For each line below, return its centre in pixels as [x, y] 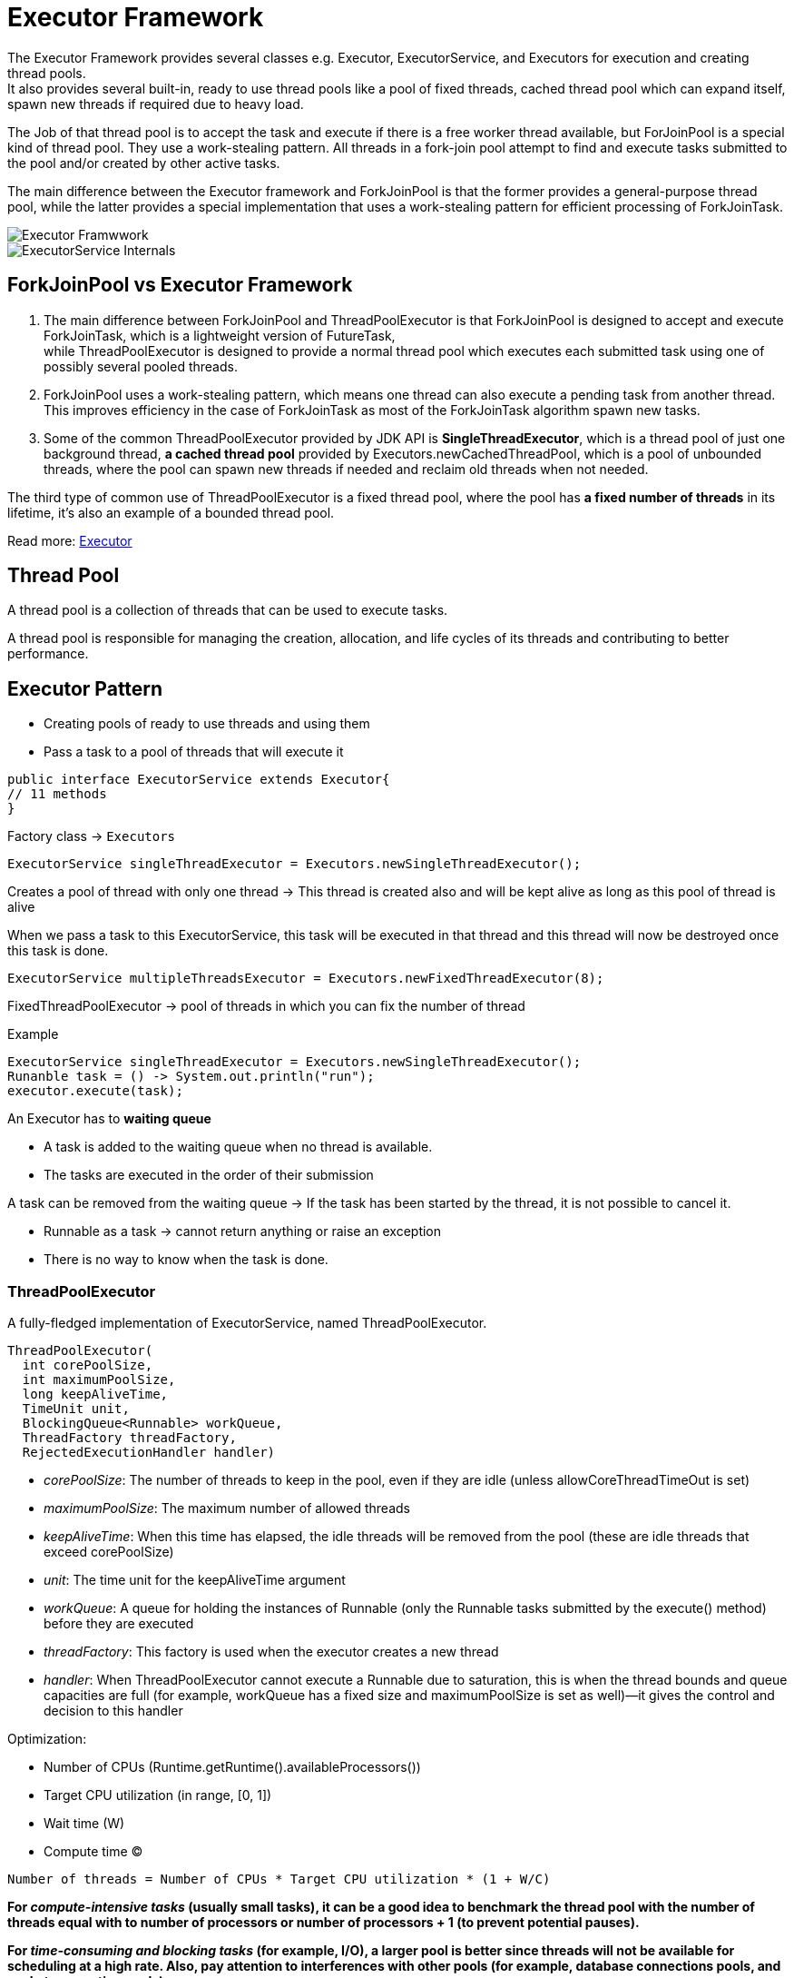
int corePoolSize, [88, 1365]
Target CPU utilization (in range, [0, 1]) [158, 1795]
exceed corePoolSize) [109, 1552]
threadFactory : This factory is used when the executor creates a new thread [271, 1652]
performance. [48, 654]
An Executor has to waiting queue [109, 1119]
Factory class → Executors [92, 836]
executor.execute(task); [95, 1091]
